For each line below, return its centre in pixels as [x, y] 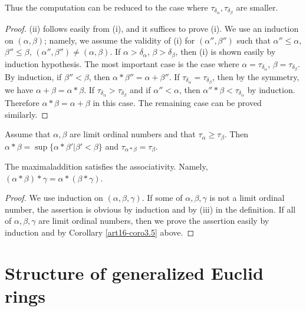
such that [254, 40]
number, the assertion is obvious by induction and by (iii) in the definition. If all [150, 209]
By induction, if [33, 76]
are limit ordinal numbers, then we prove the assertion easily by [154, 221]
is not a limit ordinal [247, 198]
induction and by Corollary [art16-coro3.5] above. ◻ [100, 232]
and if [140, 89]
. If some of [162, 198]
